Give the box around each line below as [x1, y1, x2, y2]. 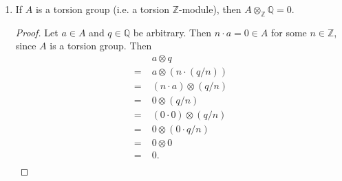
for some [270, 25, 307, 39]
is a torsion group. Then [50, 38, 152, 53]
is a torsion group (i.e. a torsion [35, 2, 169, 16]
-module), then [179, 2, 242, 16]
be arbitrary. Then [133, 25, 212, 39]
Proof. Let [15, 25, 58, 39]
